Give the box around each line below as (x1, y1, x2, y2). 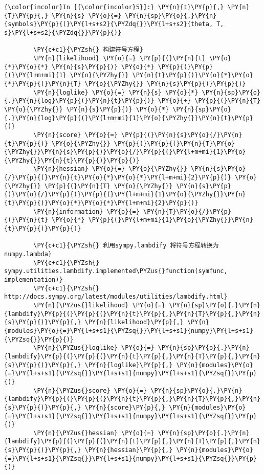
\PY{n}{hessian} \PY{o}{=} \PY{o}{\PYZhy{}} (33, 165, 187, 173)
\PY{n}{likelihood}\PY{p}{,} (84, 319, 184, 326)
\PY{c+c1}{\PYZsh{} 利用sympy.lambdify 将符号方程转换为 (33, 242, 219, 250)
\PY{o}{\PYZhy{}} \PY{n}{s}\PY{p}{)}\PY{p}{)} (84, 80, 246, 87)
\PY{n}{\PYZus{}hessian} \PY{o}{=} (33, 429, 155, 437)
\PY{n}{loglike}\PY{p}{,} (84, 361, 173, 369)
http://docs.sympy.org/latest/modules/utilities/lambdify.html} (4, 293, 228, 301)
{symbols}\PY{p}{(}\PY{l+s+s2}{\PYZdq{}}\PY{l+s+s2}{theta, (4, 20, 213, 28)
